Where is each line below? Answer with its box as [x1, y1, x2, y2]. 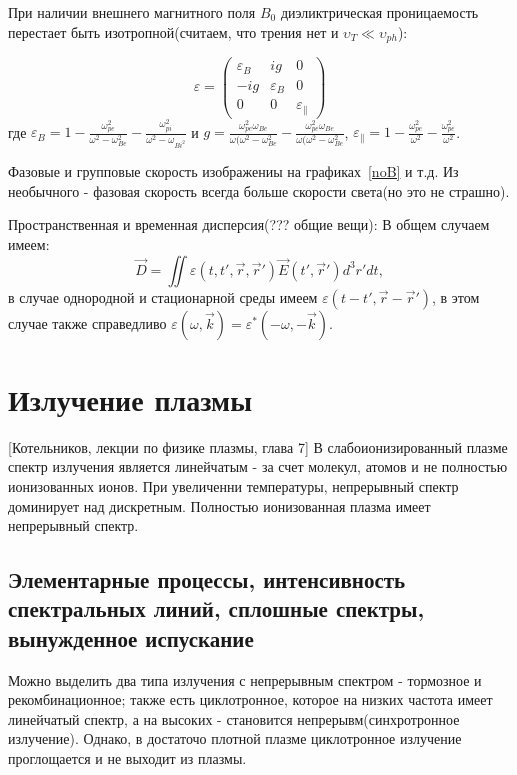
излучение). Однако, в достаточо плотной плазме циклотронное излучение [8, 728, 462, 749]
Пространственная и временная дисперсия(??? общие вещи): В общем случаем [8, 214, 490, 235]
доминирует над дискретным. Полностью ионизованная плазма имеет [8, 495, 431, 516]
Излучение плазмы [8, 378, 253, 419]
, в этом [432, 286, 480, 307]
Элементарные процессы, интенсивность [8, 564, 406, 595]
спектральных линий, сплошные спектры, [8, 593, 425, 624]
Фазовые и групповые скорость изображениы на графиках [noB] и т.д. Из [8, 161, 459, 182]
